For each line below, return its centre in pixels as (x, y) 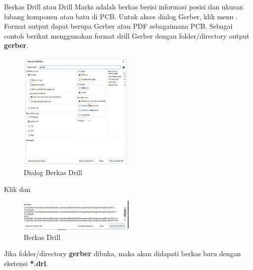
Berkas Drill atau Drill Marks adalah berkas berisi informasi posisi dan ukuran (124, 6)
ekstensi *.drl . (26, 263)
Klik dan (17, 189)
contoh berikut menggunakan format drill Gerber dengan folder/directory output (127, 35)
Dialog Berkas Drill (53, 172)
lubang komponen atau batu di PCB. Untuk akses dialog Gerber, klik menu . (121, 16)
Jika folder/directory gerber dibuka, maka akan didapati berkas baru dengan (123, 253)
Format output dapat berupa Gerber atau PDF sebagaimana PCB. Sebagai (118, 26)
